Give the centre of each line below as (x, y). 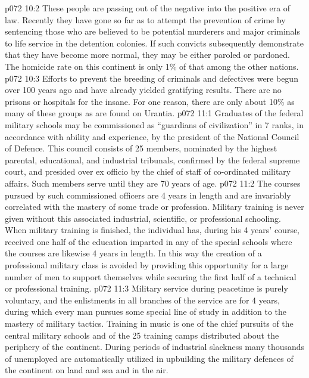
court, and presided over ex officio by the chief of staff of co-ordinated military (148, 171)
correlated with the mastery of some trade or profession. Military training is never (154, 207)
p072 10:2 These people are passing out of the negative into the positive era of (148, 8)
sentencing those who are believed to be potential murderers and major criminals (152, 31)
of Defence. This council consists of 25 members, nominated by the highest (141, 148)
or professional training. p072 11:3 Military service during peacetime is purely (146, 288)
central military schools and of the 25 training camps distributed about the (142, 335)
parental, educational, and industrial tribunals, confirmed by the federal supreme (152, 159)
